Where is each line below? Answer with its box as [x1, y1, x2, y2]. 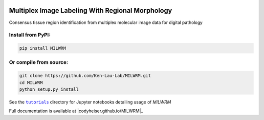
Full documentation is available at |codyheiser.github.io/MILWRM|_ [9, 108, 143, 114]
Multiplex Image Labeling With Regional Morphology [9, 6, 172, 15]
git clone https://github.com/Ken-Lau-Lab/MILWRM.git [19, 73, 151, 79]
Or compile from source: [9, 59, 68, 66]
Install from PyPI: [9, 32, 51, 39]
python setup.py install [19, 86, 79, 92]
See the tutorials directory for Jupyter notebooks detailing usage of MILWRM [9, 99, 171, 105]
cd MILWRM [19, 80, 43, 85]
